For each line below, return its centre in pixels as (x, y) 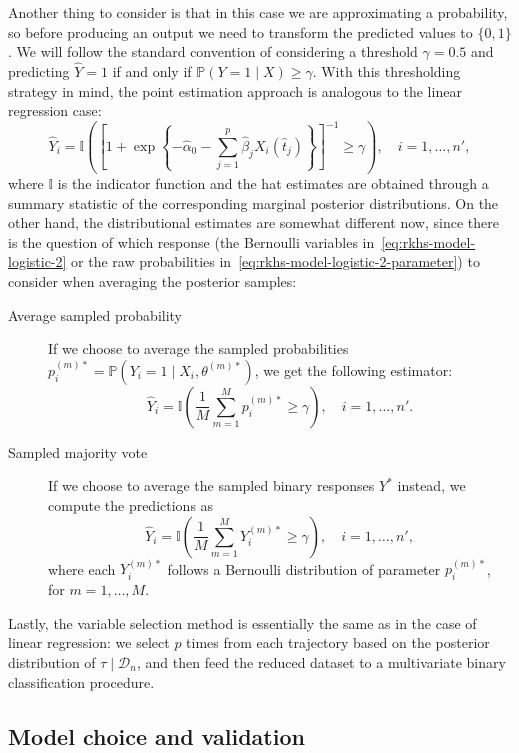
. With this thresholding (386, 71)
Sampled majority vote (78, 451)
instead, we (431, 485)
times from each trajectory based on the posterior (338, 642)
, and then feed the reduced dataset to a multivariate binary (321, 661)
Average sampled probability (95, 314)
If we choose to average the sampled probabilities (198, 348)
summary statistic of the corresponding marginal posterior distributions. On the (253, 202)
